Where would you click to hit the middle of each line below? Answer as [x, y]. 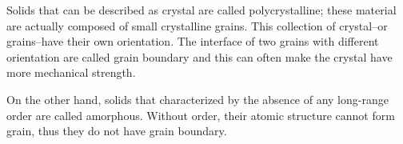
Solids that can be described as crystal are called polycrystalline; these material [201, 10]
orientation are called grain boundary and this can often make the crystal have [200, 56]
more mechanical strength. [71, 72]
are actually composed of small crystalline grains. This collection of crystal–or [197, 25]
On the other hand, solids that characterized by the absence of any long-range [198, 99]
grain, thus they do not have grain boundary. [117, 131]
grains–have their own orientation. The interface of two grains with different [193, 41]
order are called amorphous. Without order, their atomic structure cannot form [201, 115]
